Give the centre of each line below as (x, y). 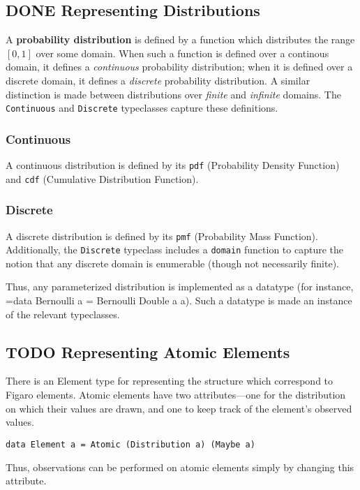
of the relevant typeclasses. (63, 314)
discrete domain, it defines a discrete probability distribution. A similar (158, 80)
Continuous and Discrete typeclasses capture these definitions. (142, 108)
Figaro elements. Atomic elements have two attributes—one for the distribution (176, 395)
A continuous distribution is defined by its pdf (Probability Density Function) (173, 165)
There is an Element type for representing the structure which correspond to (170, 381)
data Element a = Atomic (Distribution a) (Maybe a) (130, 444)
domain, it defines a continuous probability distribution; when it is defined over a (179, 67)
